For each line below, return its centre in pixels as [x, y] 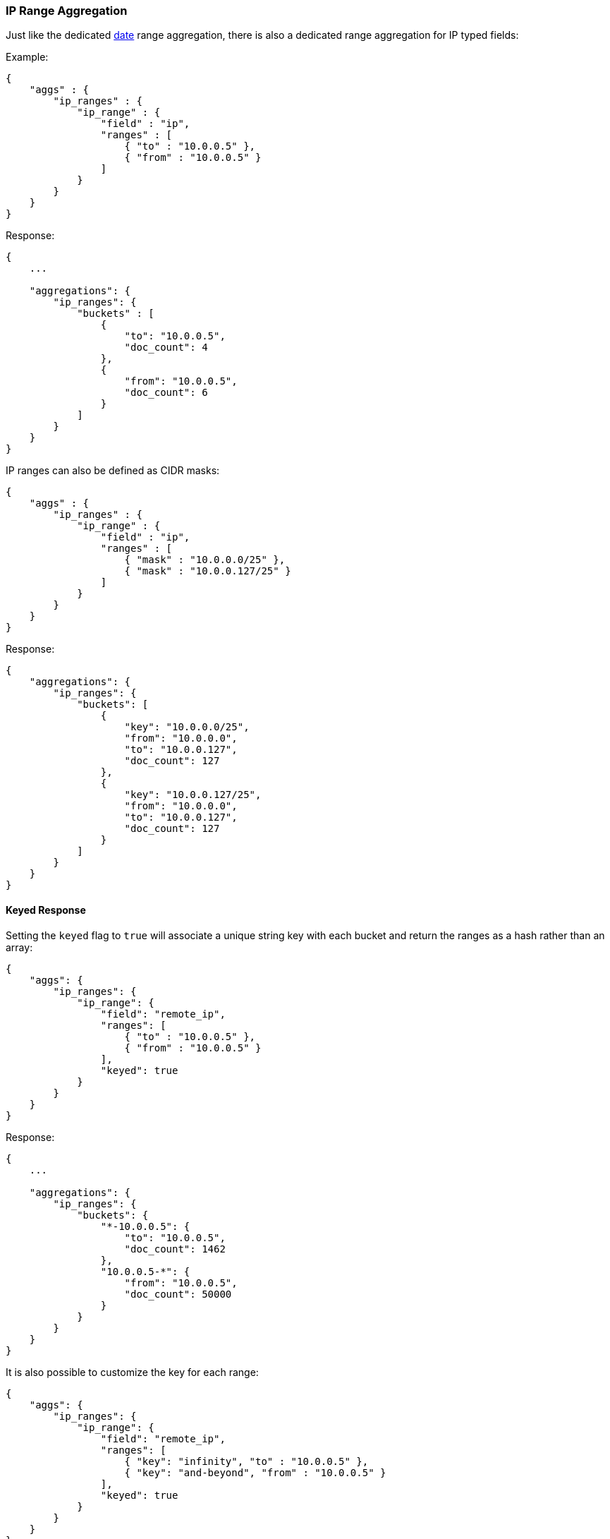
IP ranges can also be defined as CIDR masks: [113, 471]
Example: [27, 57]
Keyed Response [46, 910]
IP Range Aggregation [67, 11]
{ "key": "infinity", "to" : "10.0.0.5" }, [246, 1461]
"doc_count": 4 [166, 348]
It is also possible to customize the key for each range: [132, 1372]
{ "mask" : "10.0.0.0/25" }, [205, 560]
